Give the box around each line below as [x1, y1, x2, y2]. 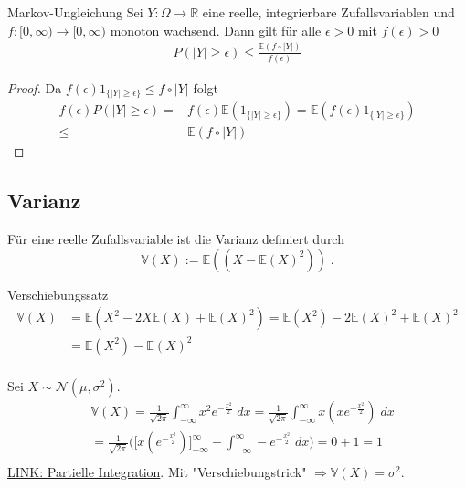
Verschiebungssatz [7, 284, 109, 303]
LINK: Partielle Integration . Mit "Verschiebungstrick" [7, 462, 307, 482]
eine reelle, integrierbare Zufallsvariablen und [202, 3, 455, 21]
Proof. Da [7, 78, 62, 97]
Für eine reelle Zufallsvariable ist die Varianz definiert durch [7, 229, 344, 249]
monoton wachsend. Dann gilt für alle [110, 20, 322, 39]
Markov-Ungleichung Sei [7, 3, 143, 21]
